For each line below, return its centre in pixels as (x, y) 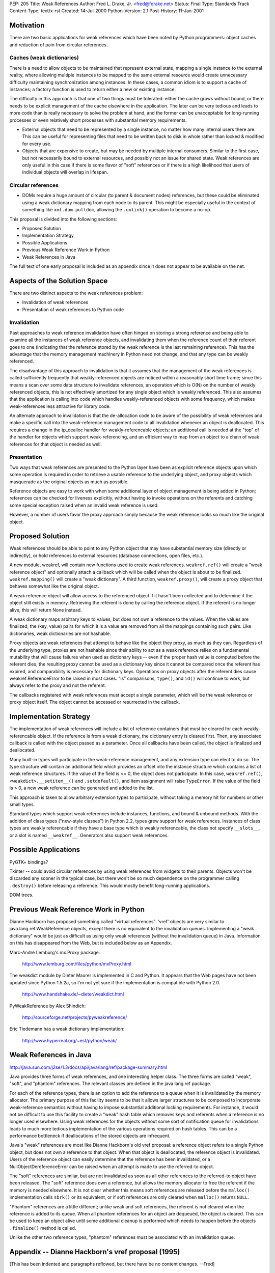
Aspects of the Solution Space (59, 281)
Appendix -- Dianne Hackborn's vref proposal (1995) (95, 1252)
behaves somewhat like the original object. (54, 586)
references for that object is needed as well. (56, 444)
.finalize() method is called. (43, 1228)
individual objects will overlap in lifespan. (65, 172)
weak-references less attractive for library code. (60, 406)
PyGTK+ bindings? (29, 862)
